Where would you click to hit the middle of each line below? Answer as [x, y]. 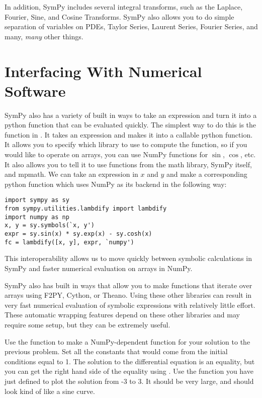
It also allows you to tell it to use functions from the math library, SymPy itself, [128, 164]
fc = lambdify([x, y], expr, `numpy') [69, 242]
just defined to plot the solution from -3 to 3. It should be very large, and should [129, 381]
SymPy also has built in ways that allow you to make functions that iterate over [128, 285]
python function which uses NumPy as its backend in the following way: [116, 184]
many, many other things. [44, 36]
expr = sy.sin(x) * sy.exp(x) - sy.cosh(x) [78, 234]
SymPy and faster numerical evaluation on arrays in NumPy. [99, 268]
